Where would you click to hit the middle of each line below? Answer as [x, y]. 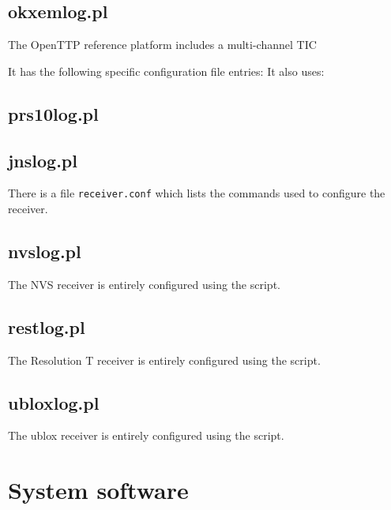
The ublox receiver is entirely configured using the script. [146, 435]
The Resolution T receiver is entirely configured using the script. [164, 360]
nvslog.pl [45, 251]
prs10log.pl [53, 113]
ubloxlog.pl [54, 402]
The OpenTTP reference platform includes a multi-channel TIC [162, 45]
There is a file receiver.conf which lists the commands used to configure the [197, 193]
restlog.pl [47, 326]
